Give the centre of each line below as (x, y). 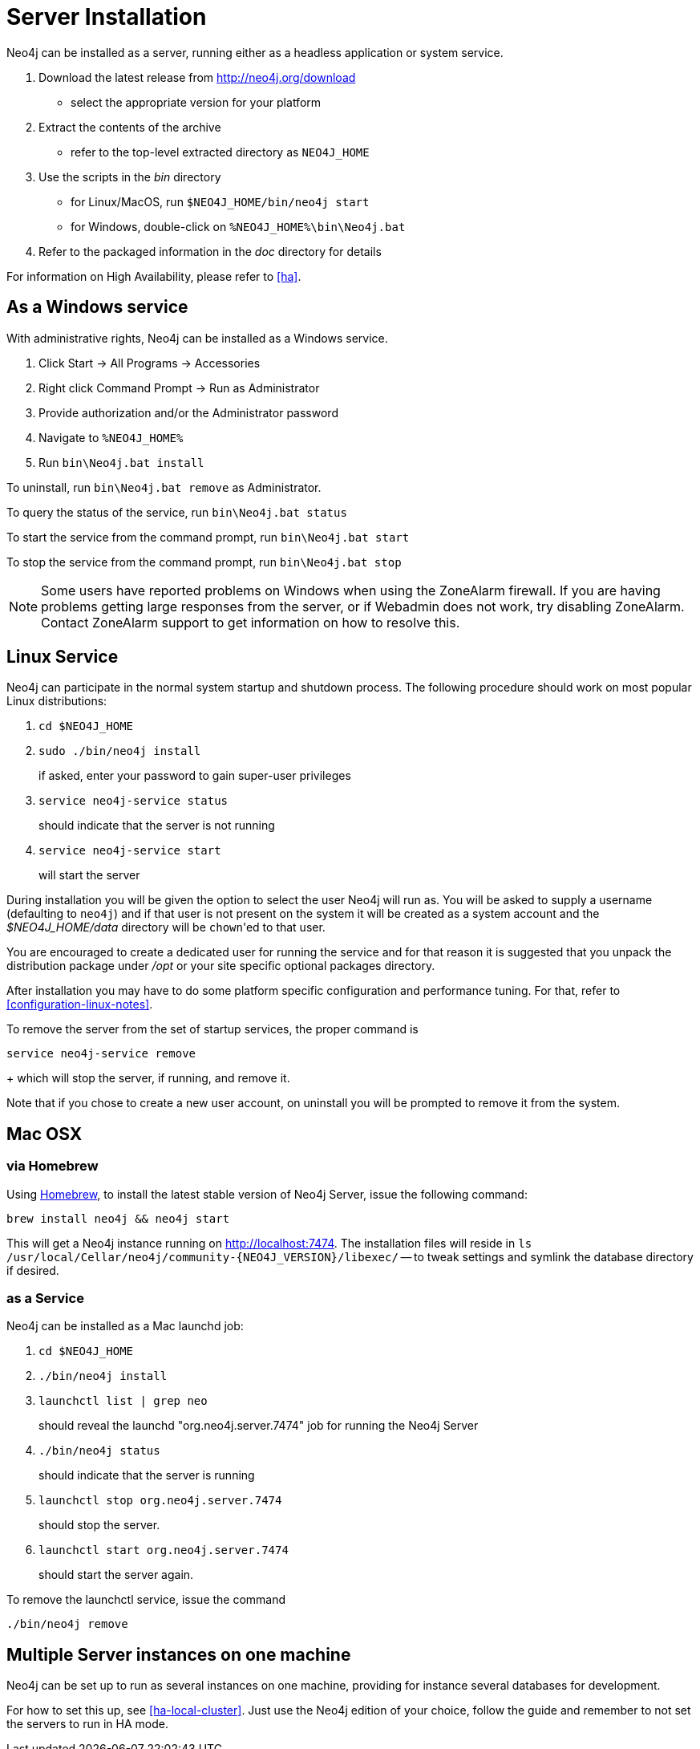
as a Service (45, 1299)
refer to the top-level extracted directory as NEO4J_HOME (220, 152)
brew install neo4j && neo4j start (118, 1218)
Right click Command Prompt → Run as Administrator (179, 388)
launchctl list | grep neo (123, 1401)
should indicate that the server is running (147, 1475)
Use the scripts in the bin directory (130, 177)
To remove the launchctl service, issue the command (146, 1600)
